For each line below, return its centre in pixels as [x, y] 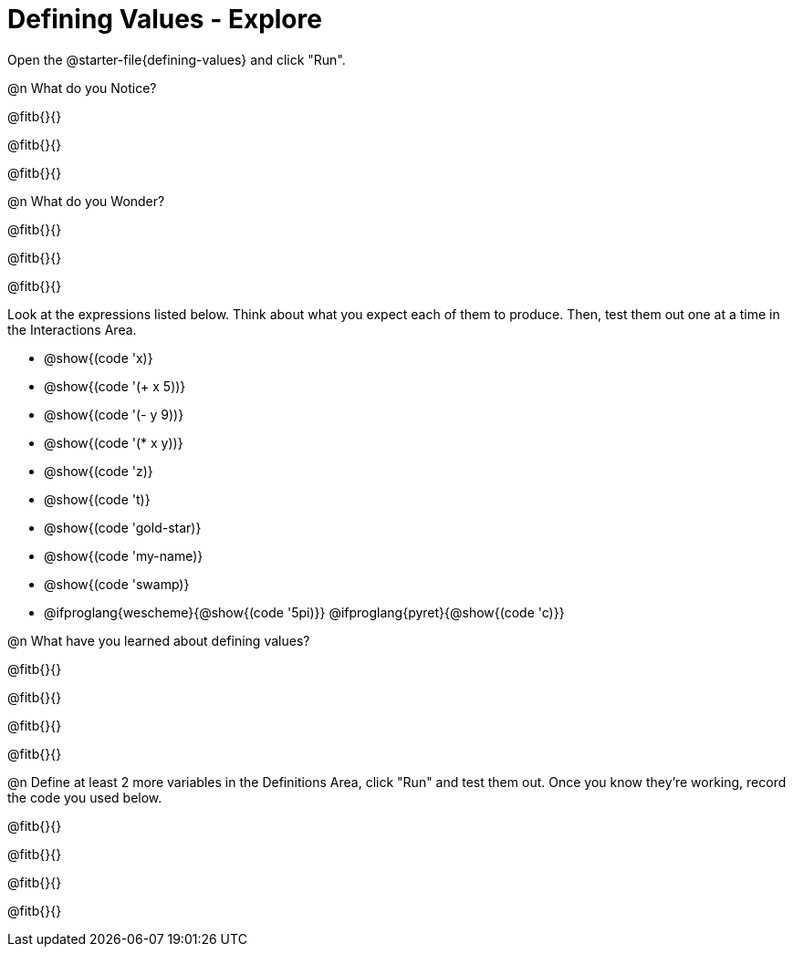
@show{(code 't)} [97, 499]
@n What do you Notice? [82, 88]
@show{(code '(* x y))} [114, 442]
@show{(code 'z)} [99, 471]
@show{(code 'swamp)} [117, 584]
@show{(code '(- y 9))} [114, 414]
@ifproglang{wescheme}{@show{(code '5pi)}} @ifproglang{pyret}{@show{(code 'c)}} [304, 612]
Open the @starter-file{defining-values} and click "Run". [177, 59]
